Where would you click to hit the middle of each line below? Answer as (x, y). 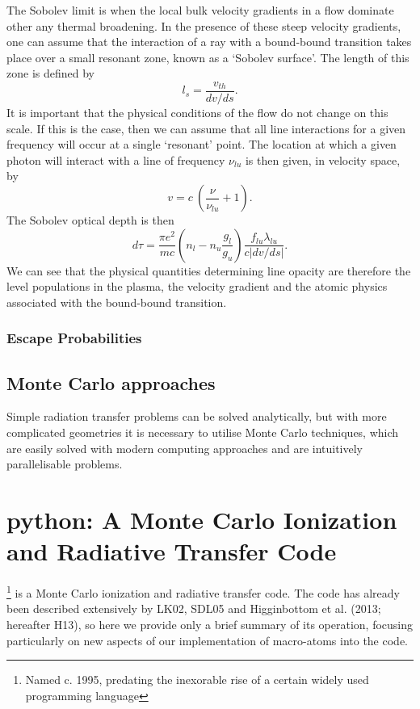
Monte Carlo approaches (111, 382)
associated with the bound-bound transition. (117, 302)
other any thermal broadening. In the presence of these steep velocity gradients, (204, 25)
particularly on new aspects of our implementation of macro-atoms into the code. (207, 640)
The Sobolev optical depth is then (90, 220)
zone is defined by (50, 73)
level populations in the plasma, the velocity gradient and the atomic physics (197, 286)
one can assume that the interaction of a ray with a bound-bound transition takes (209, 42)
